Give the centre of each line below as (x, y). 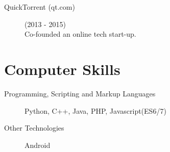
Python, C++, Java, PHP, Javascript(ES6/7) (95, 110)
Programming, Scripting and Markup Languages (80, 93)
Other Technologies (34, 128)
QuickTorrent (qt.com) (40, 7)
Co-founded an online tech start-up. (80, 34)
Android (38, 145)
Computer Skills (62, 69)
